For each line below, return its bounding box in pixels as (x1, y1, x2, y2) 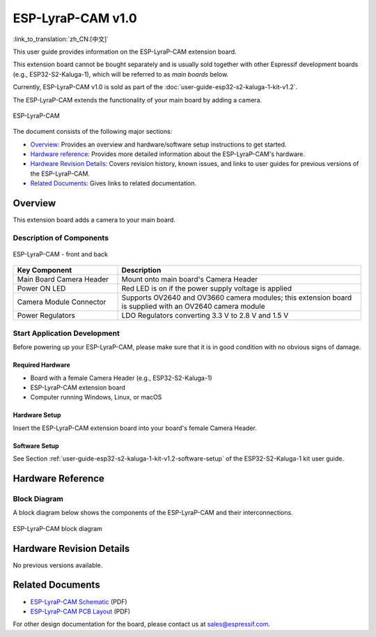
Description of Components (13, 233, 109, 243)
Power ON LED (17, 284, 66, 293)
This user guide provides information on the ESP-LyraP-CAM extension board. (13, 47, 237, 56)
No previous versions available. (13, 561, 103, 569)
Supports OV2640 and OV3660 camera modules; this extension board (121, 293, 352, 302)
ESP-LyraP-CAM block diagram (13, 524, 102, 532)
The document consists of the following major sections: (13, 128, 173, 136)
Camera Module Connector (17, 297, 107, 307)
